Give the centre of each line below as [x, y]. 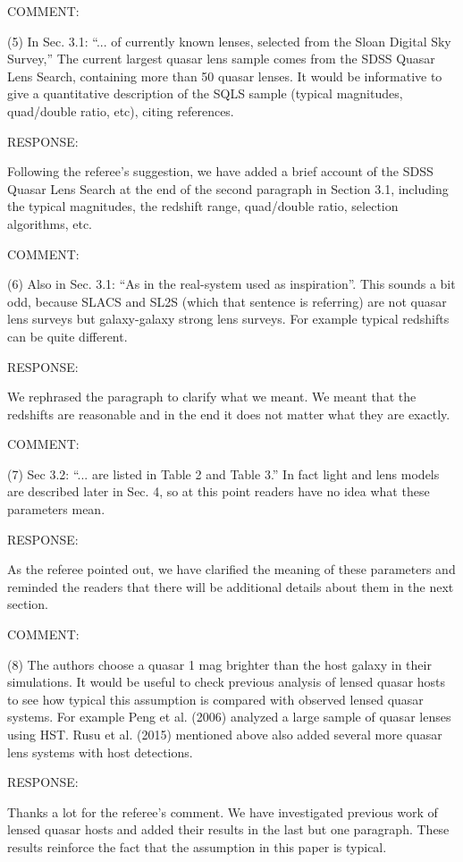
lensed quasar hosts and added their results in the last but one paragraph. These [228, 829]
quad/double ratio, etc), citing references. [121, 110]
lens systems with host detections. [100, 752]
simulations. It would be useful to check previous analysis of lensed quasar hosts [227, 682]
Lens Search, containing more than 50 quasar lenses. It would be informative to [225, 76]
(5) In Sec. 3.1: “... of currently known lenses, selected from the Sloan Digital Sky [229, 41]
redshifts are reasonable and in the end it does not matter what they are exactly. [229, 414]
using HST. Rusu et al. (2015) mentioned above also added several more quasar [225, 734]
